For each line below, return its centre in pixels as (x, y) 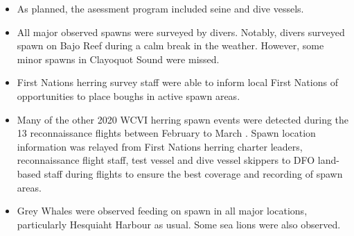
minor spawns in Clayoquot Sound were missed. (118, 59)
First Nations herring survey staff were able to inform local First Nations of (177, 82)
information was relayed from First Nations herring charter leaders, (160, 146)
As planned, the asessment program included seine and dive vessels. (160, 8)
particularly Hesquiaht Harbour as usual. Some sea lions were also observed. (179, 224)
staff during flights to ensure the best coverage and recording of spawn (193, 173)
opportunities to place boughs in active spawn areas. (129, 95)
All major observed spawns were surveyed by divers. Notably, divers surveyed (181, 32)
